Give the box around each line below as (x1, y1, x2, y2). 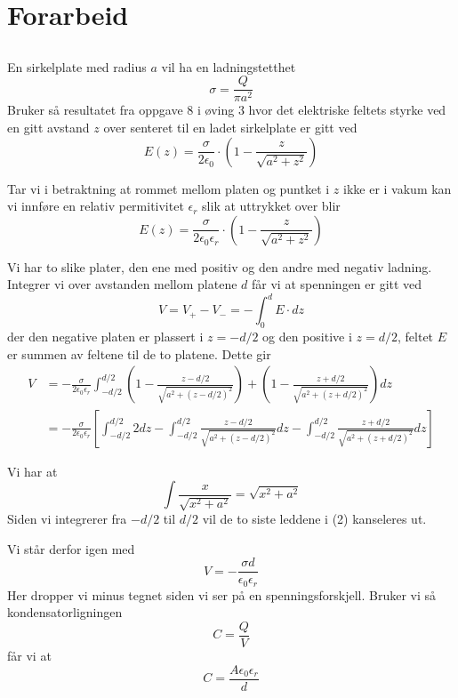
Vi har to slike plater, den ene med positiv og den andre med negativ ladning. (7, 257, 432, 276)
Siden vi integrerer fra (7, 509, 127, 528)
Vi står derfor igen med (7, 539, 135, 558)
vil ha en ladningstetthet (161, 57, 296, 76)
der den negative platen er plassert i (7, 327, 204, 346)
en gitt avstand (7, 118, 90, 137)
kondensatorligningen (7, 603, 123, 622)
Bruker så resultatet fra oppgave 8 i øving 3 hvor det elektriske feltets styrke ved (7, 100, 446, 119)
